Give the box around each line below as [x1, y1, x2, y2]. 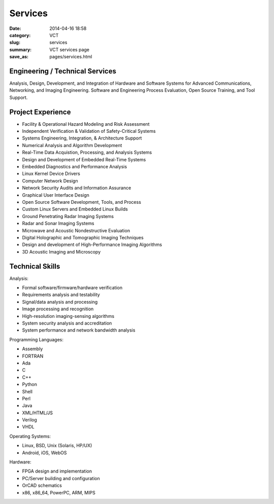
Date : [9, 25, 21, 31]
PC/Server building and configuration [22, 475, 100, 481]
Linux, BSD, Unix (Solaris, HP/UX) [22, 443, 92, 449]
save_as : [9, 54, 29, 60]
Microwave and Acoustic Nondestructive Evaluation [22, 227, 130, 233]
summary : [9, 46, 32, 53]
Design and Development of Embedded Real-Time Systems [22, 156, 146, 162]
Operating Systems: [9, 433, 51, 439]
